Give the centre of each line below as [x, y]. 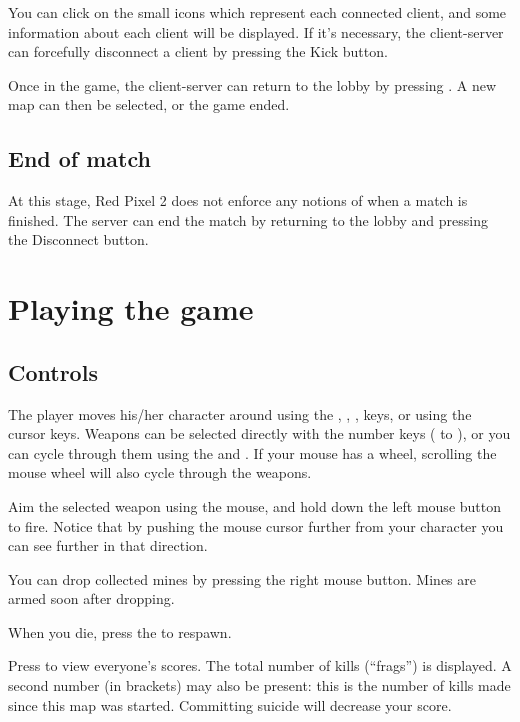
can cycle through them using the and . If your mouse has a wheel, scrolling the [252, 452]
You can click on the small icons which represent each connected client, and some [257, 12]
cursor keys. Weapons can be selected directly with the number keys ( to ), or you [259, 433]
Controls [53, 371]
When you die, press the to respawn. [120, 631]
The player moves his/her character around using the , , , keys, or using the [240, 413]
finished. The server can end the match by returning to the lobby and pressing [248, 219]
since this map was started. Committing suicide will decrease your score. [230, 704]
